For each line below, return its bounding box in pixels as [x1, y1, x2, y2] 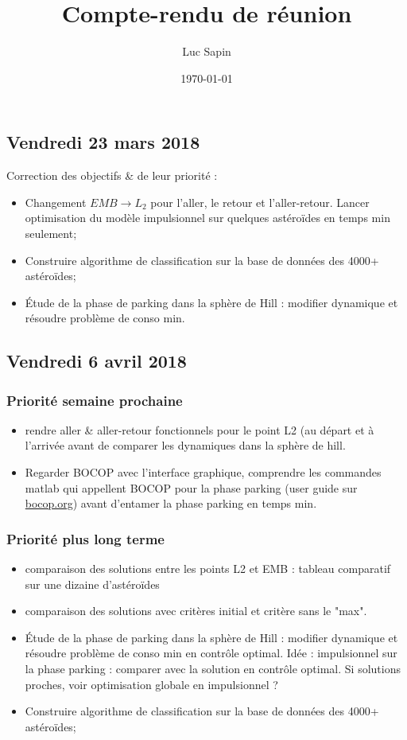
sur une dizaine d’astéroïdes [25, 575, 160, 592]
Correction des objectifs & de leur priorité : [6, 167, 218, 184]
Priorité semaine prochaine [6, 390, 183, 410]
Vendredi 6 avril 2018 [6, 349, 187, 373]
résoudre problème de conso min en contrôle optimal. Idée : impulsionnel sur [25, 645, 397, 661]
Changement [25, 193, 87, 210]
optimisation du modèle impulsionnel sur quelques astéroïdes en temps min [25, 209, 390, 226]
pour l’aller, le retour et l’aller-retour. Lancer [150, 193, 370, 210]
